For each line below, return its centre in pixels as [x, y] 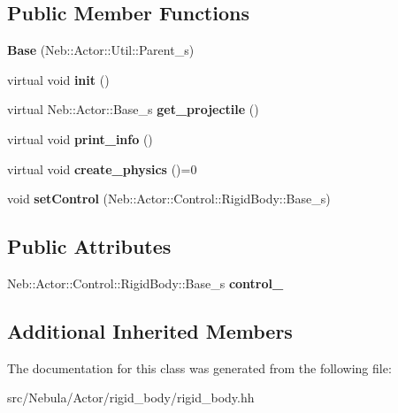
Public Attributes [89, 246]
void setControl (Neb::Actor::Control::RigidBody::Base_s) [169, 199]
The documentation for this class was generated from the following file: [199, 367]
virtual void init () [58, 79]
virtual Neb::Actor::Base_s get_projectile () [133, 109]
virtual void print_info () [80, 138]
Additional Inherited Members [150, 330]
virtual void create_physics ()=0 [102, 168]
